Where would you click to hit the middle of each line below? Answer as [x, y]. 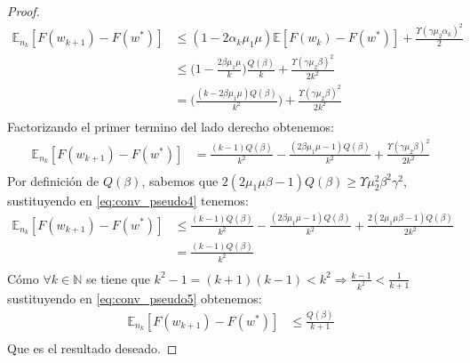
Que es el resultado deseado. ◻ [92, 347]
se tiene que [118, 278]
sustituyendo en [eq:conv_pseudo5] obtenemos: [135, 298]
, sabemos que [180, 180]
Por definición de [53, 180]
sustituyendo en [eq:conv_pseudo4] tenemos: [128, 200]
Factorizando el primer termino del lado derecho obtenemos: [171, 127]
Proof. [24, 11]
